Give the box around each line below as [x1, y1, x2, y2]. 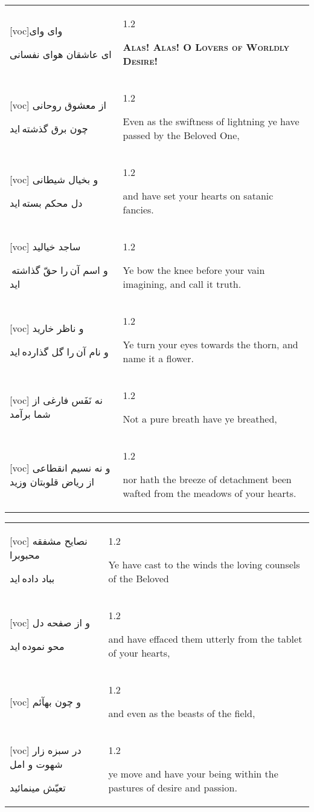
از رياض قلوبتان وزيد [10, 474, 94, 489]
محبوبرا [10, 548, 40, 562]
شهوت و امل [10, 757, 63, 771]
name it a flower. [123, 351, 194, 365]
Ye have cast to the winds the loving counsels [108, 557, 300, 571]
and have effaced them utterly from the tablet [108, 632, 303, 646]
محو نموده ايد [10, 638, 65, 653]
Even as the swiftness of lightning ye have [123, 114, 300, 128]
